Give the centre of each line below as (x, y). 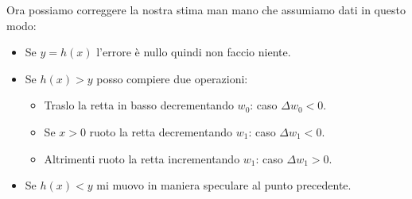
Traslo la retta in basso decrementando (139, 105)
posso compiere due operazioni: (172, 78)
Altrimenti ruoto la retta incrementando (142, 158)
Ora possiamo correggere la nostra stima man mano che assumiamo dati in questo (206, 10)
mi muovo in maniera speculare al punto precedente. (224, 185)
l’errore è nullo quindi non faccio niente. (194, 52)
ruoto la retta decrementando (161, 131)
